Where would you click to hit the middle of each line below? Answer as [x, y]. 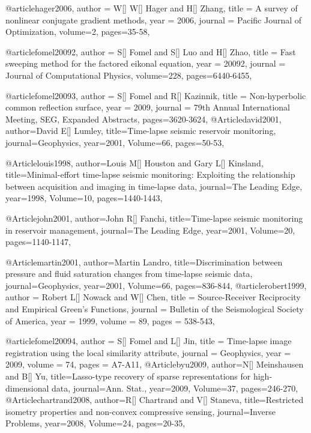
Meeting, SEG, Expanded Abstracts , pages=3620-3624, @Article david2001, [143, 119]
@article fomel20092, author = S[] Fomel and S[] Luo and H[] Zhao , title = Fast [151, 51]
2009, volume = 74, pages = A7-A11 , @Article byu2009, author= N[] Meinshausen [155, 364]
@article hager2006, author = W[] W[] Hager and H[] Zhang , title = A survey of [152, 8]
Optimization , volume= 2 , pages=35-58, [78, 32]
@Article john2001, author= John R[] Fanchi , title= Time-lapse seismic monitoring [154, 218]
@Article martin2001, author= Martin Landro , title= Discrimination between [144, 262]
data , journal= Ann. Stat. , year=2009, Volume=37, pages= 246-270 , [175, 388]
